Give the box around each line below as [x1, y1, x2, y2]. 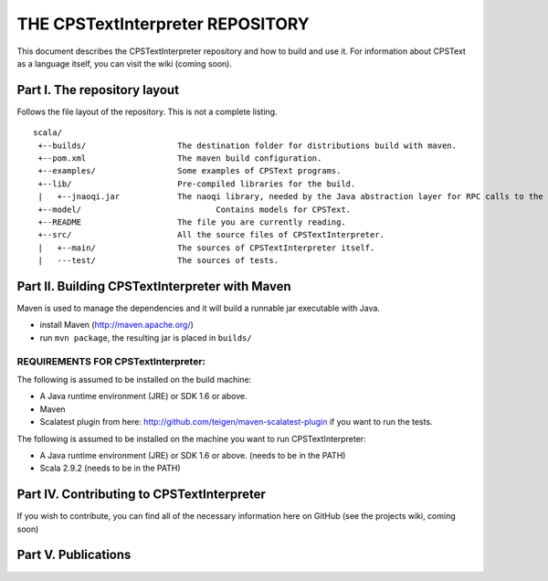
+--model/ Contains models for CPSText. [37, 204, 352, 215]
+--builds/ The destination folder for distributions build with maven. [37, 140, 457, 151]
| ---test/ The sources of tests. [37, 256, 279, 266]
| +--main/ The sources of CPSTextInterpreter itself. [37, 242, 375, 253]
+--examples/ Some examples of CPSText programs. [37, 165, 342, 176]
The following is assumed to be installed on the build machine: [16, 374, 252, 385]
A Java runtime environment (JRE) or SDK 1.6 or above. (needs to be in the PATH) [39, 449, 346, 460]
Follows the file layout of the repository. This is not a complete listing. [16, 106, 278, 117]
